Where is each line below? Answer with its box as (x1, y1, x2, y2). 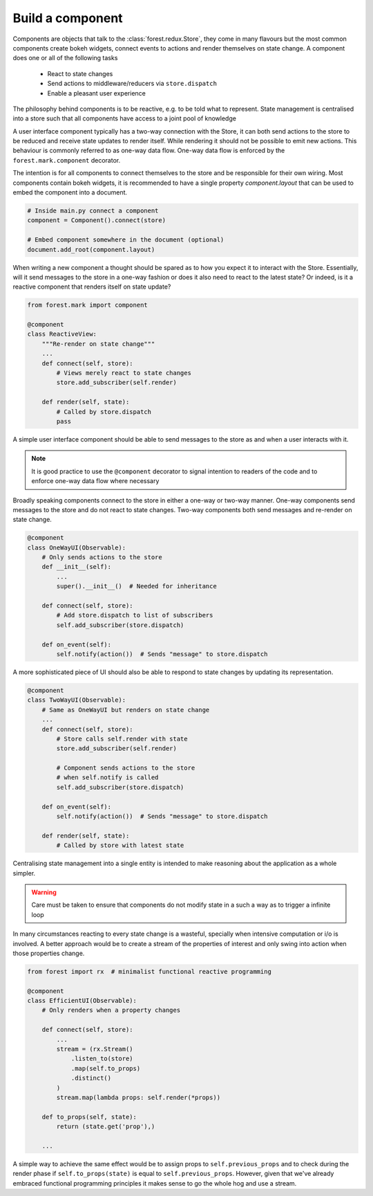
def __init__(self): (41, 563, 112, 571)
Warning (31, 888, 57, 896)
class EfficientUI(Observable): (27, 997, 137, 1005)
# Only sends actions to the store (41, 554, 162, 561)
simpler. (12, 869, 36, 877)
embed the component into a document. (12, 188, 128, 197)
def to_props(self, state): (41, 1113, 137, 1121)
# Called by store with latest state (56, 842, 184, 849)
